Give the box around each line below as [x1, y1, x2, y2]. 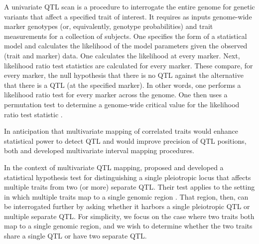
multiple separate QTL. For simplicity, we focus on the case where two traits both [4, 211, 255, 221]
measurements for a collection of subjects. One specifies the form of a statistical [4, 30, 247, 41]
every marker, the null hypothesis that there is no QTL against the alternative [4, 70, 244, 80]
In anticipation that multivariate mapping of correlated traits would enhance [4, 126, 239, 136]
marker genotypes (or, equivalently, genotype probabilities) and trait [4, 21, 213, 31]
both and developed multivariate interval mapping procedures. [4, 145, 194, 156]
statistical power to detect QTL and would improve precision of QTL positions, [4, 135, 247, 146]
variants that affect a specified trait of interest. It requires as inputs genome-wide [4, 11, 252, 21]
